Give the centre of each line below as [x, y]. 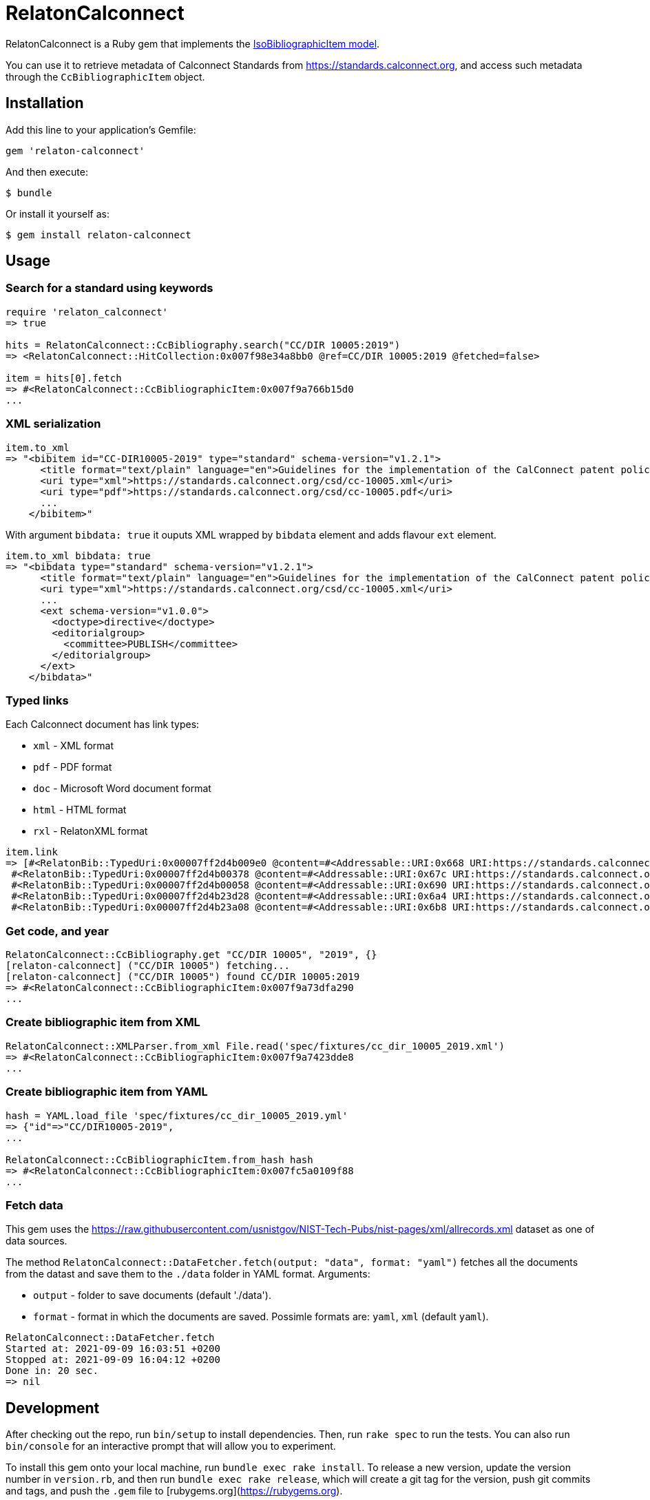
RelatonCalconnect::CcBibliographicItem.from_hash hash [159, 1159]
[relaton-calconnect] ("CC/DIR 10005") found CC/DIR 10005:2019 [183, 977]
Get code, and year [57, 931]
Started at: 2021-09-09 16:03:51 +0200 [113, 1349]
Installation [45, 103]
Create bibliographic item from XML [103, 1022]
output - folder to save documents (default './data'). [152, 1295]
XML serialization [53, 424]
